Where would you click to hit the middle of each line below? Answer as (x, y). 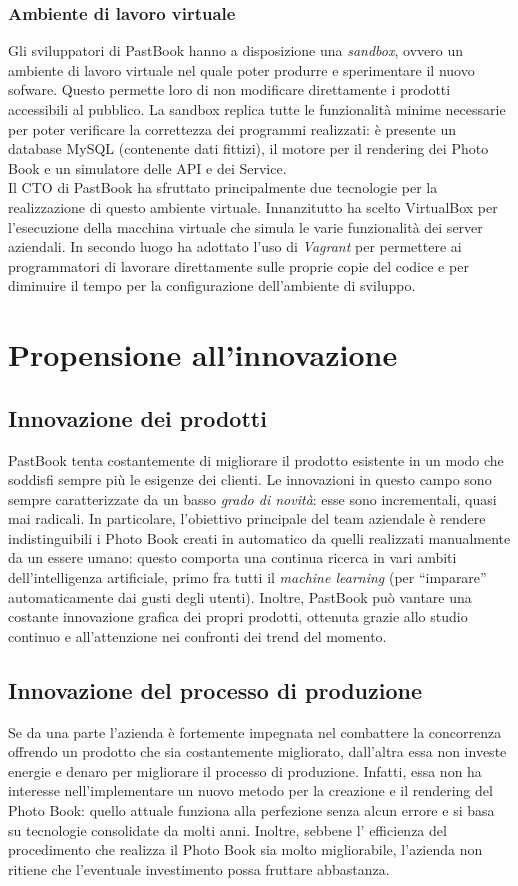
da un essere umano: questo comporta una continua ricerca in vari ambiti (232, 557)
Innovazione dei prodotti (137, 417)
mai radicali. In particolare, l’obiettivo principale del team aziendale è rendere (247, 518)
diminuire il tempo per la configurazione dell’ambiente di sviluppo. (212, 285)
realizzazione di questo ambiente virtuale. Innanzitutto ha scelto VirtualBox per (253, 206)
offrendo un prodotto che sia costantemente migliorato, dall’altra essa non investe (257, 751)
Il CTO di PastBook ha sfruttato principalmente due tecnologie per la (223, 187)
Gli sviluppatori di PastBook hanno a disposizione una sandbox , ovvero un (235, 50)
